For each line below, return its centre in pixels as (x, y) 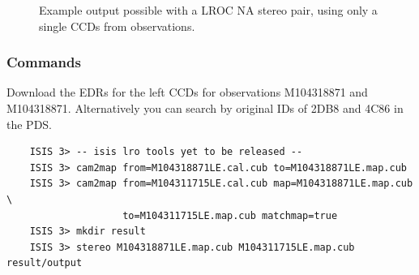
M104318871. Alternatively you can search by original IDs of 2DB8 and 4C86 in (205, 108)
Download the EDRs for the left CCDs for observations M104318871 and (187, 92)
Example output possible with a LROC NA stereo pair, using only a (208, 10)
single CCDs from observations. (117, 26)
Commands (44, 62)
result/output (45, 263)
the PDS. (30, 124)
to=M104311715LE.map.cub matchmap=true (230, 215)
